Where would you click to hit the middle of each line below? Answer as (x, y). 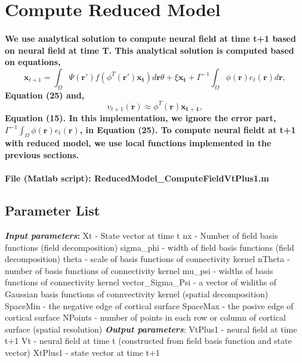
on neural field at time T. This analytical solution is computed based (150, 50)
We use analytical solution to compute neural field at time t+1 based (150, 38)
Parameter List (53, 210)
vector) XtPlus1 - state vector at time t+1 (82, 352)
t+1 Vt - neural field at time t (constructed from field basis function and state (148, 341)
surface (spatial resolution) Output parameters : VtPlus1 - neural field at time (151, 329)
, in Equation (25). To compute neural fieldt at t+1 (188, 129)
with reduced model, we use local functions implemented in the (138, 143)
